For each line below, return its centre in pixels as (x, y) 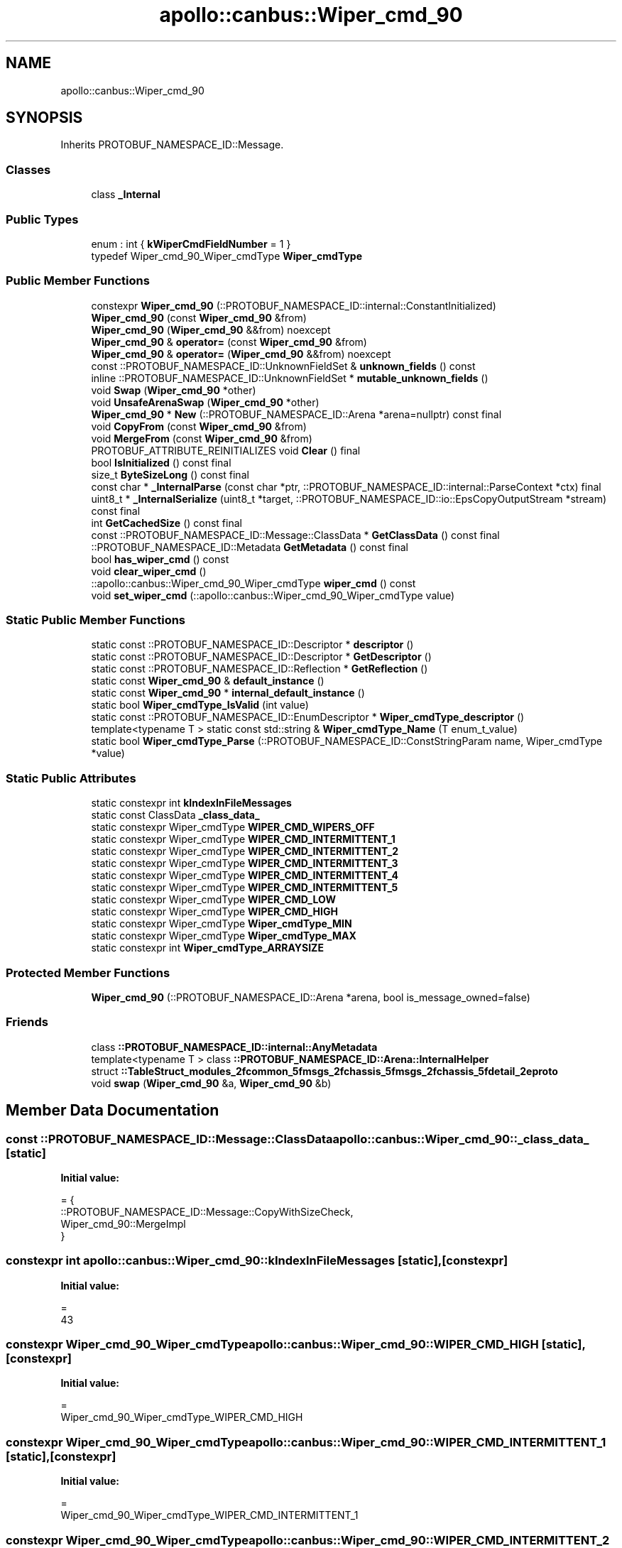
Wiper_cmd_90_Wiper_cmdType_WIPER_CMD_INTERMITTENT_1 (209, 1515)
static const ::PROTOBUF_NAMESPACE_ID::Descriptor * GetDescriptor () (261, 657)
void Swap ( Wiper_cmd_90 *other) (174, 390)
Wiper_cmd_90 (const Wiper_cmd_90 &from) (199, 317)
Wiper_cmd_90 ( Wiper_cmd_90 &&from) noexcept (211, 329)
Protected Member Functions (88, 972)
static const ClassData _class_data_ (175, 815)
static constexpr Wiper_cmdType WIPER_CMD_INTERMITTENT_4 (245, 876)
